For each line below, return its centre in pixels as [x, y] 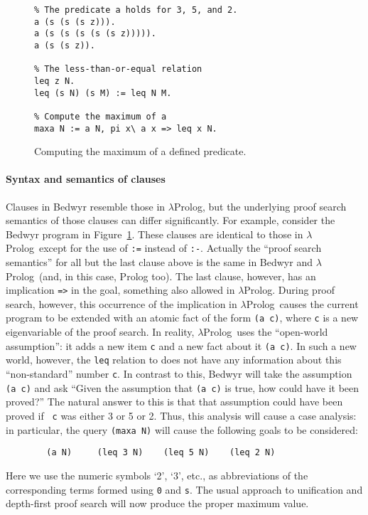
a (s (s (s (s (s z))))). [95, 34]
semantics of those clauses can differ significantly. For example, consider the [171, 220]
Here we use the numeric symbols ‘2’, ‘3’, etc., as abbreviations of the [157, 475]
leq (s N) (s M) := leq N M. [103, 93]
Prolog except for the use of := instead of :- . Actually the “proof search [164, 248]
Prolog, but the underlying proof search [260, 206]
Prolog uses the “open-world [266, 332]
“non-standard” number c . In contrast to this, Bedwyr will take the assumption [179, 374]
